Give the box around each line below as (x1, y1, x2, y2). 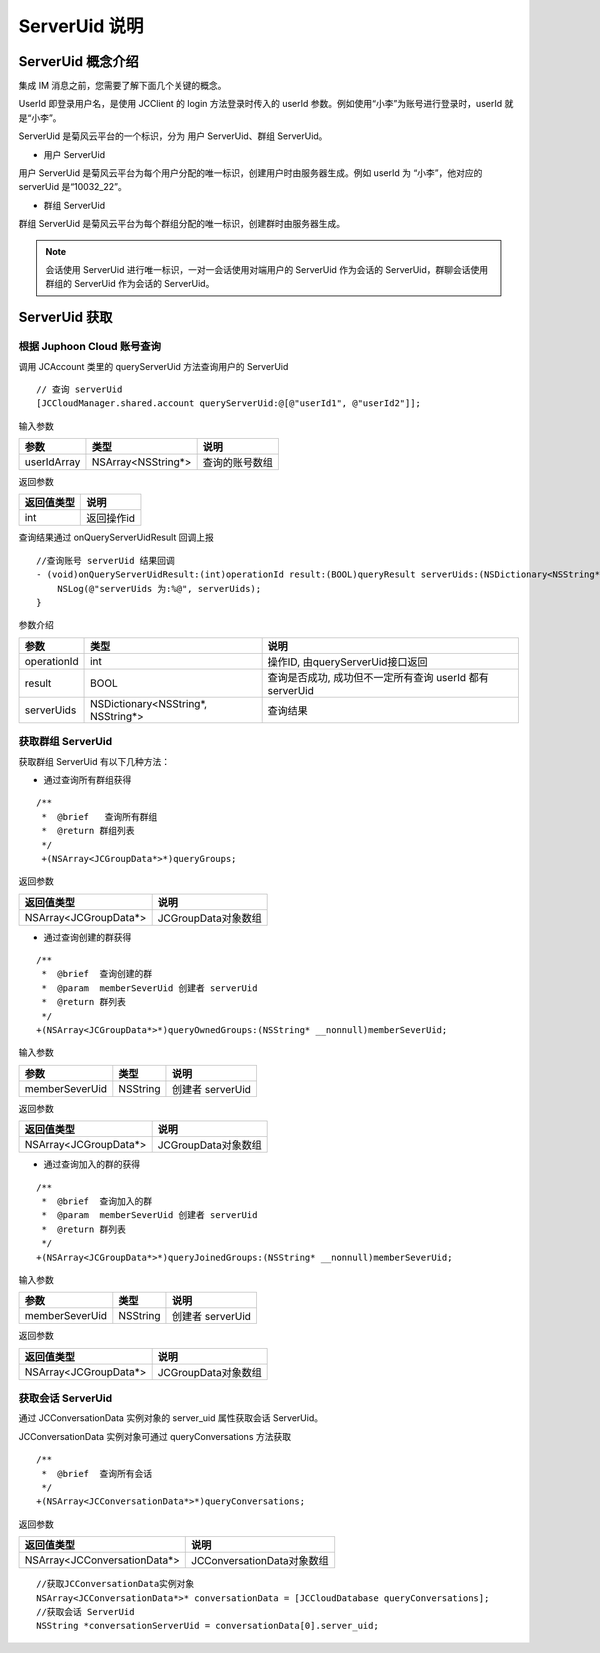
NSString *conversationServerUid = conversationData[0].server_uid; (36, 1620, 379, 1632)
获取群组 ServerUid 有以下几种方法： (18, 755, 170, 767)
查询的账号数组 (202, 456, 274, 470)
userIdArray (24, 455, 81, 469)
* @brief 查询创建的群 (41, 968, 153, 980)
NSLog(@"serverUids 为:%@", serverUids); (56, 583, 262, 594)
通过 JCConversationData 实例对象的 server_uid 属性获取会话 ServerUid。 (18, 1412, 324, 1424)
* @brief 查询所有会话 (41, 1468, 153, 1479)
